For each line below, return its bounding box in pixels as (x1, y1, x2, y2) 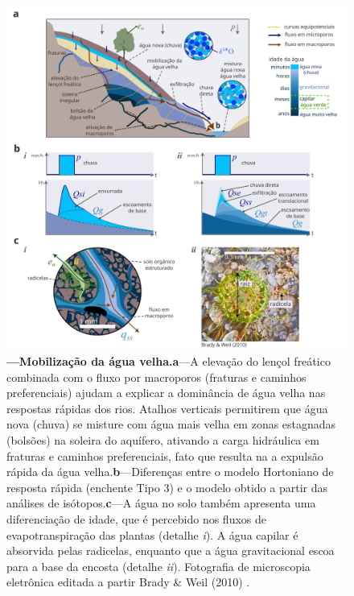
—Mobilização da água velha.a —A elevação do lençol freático (6, 353, 331, 370)
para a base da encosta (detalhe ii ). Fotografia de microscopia (6, 557, 311, 574)
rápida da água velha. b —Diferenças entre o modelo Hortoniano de (6, 463, 334, 480)
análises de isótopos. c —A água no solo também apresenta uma (6, 495, 316, 511)
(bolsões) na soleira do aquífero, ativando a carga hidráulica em (6, 432, 319, 449)
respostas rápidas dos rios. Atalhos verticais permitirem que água (6, 399, 328, 416)
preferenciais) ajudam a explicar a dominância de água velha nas (6, 384, 326, 401)
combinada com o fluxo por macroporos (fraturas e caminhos (6, 368, 307, 385)
